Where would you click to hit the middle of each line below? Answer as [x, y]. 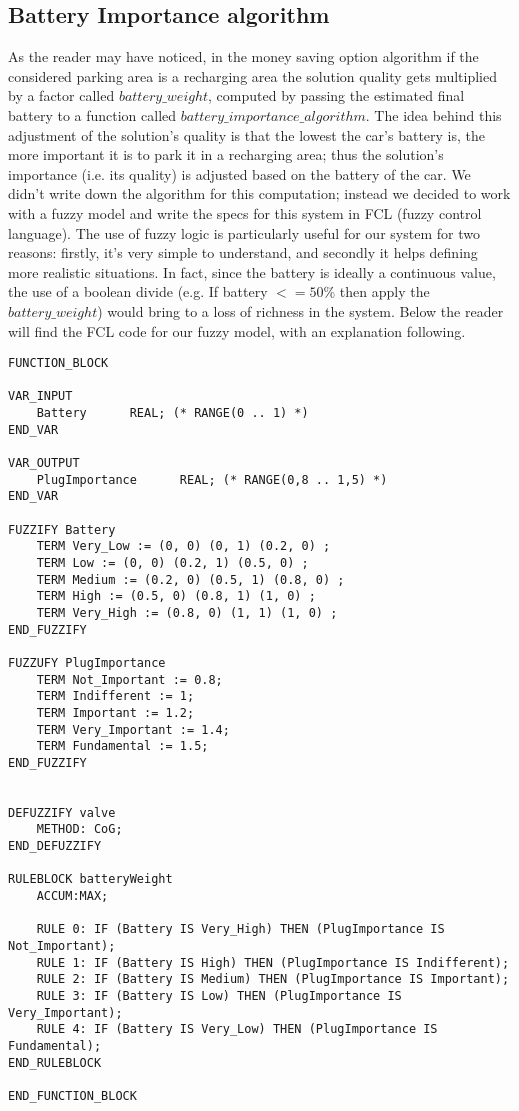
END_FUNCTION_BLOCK [72, 1095]
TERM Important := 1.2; [115, 712]
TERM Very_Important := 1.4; [133, 729]
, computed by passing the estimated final [336, 95]
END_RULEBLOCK [55, 1062]
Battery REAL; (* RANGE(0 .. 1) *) [172, 413]
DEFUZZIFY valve [62, 812]
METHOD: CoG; [79, 829]
